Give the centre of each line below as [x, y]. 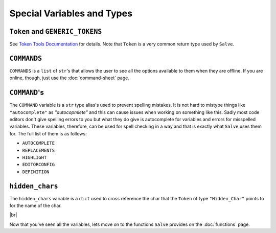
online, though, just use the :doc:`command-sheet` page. [70, 78]
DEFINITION [36, 172]
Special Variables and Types [71, 13]
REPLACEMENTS [39, 150]
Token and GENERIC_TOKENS [56, 31]
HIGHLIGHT [34, 158]
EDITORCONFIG [39, 165]
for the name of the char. [36, 206]
